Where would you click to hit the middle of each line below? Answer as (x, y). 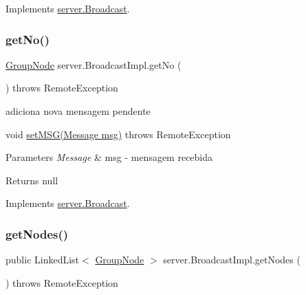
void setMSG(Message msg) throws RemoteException (118, 134)
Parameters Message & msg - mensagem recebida (109, 157)
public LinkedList (43, 260)
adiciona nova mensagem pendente (78, 111)
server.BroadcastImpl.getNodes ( (232, 260)
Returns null (32, 180)
